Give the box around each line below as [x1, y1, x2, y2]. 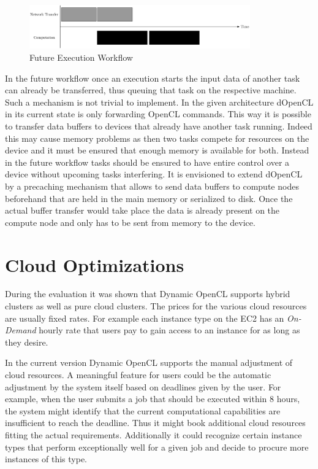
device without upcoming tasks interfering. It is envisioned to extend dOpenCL [5, 168, 303, 180]
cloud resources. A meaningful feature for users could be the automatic [5, 368, 271, 381]
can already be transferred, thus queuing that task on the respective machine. [5, 83, 297, 96]
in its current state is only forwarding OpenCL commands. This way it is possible [5, 107, 311, 120]
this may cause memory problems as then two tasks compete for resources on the [5, 131, 309, 144]
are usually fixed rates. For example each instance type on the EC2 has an [5, 311, 284, 324]
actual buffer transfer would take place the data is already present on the [5, 204, 280, 217]
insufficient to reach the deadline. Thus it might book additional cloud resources [5, 416, 306, 429]
